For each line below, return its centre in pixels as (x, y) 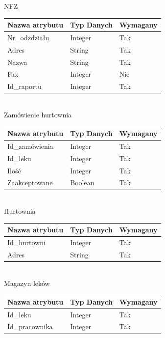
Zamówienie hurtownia (38, 114)
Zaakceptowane (30, 183)
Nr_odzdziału (28, 37)
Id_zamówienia (30, 146)
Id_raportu (24, 86)
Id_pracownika (30, 326)
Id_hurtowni (26, 242)
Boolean (82, 183)
